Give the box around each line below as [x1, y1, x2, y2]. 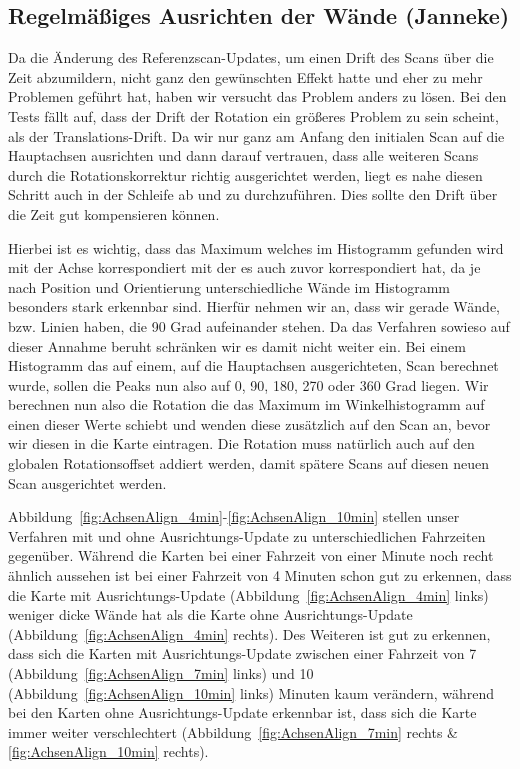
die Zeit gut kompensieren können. [8, 203, 220, 224]
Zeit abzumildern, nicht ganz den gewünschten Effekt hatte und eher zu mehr [8, 66, 483, 87]
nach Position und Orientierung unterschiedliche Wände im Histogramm [8, 276, 450, 297]
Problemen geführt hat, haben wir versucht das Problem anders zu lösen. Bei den [8, 86, 507, 107]
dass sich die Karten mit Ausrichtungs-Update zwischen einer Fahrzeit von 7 [8, 643, 477, 664]
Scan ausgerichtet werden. [8, 472, 167, 493]
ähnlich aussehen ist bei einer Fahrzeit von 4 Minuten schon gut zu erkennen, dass [8, 565, 512, 586]
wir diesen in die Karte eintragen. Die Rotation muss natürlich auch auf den [8, 433, 475, 454]
